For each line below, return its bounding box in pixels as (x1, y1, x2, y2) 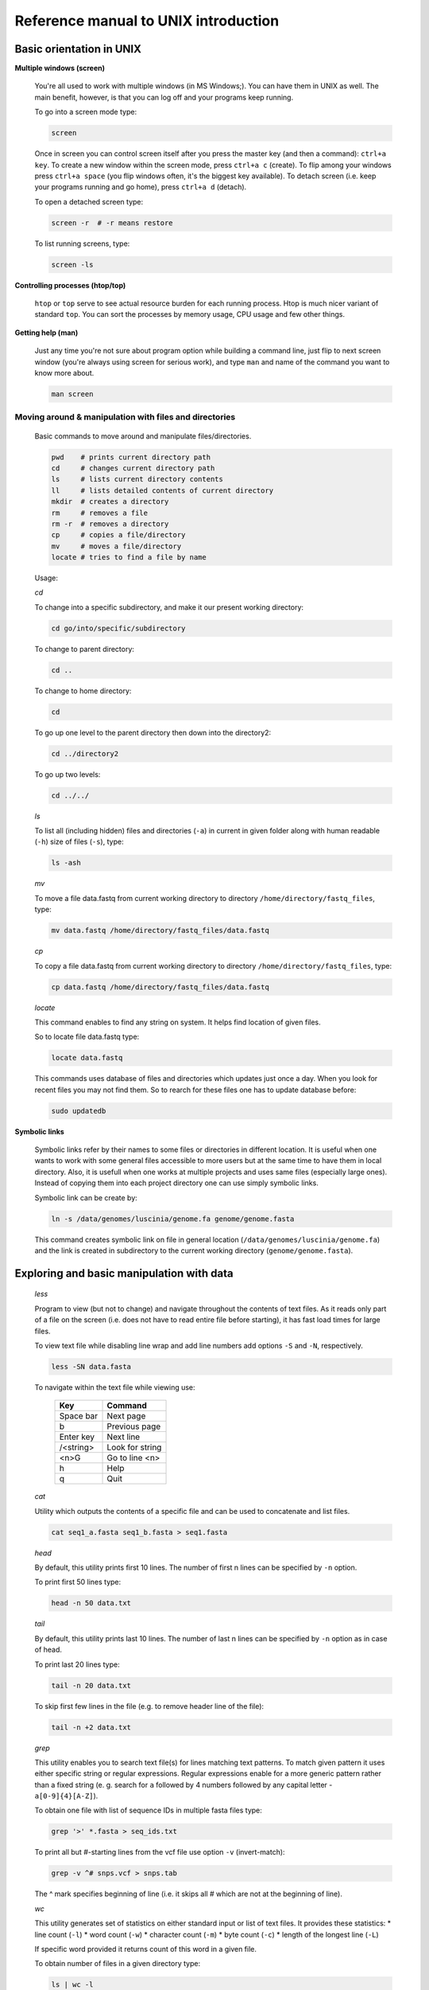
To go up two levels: (34, 769, 101, 779)
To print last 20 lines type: (34, 1660, 120, 1669)
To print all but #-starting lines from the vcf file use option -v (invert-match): (34, 1848, 285, 1857)
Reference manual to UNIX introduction (14, 12, 280, 29)
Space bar (59, 1411, 99, 1422)
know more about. (34, 369, 95, 378)
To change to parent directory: (34, 644, 135, 654)
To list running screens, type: (34, 239, 130, 248)
